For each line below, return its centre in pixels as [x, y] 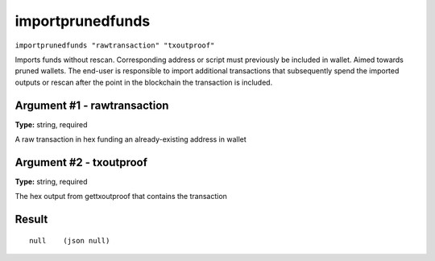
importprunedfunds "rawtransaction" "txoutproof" [115, 45]
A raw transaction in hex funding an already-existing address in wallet [131, 139]
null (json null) [70, 240]
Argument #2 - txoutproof [81, 162]
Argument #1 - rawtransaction [92, 105]
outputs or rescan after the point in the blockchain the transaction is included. [144, 82]
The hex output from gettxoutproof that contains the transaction [121, 197]
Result [31, 220]
